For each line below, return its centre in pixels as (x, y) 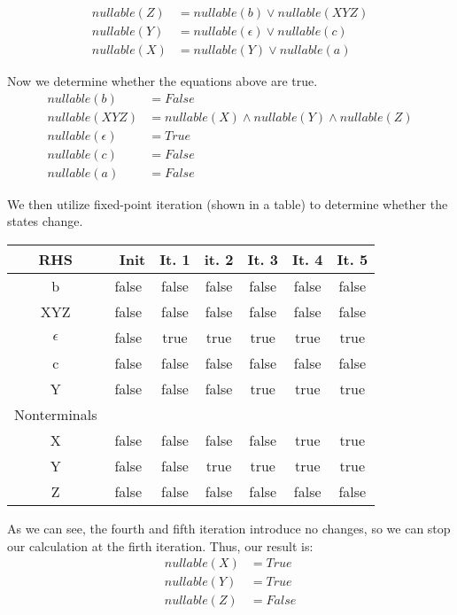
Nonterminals (56, 415)
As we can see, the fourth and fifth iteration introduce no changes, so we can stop (229, 529)
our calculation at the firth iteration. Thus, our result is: (160, 545)
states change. (45, 221)
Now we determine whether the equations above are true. (163, 81)
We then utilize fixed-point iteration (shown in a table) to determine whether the (228, 203)
